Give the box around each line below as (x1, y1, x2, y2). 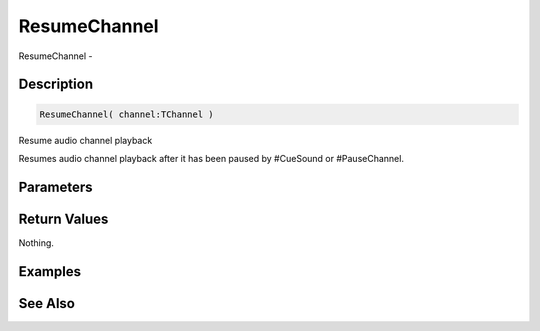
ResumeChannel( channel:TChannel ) (39, 108, 214, 120)
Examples (18, 263, 82, 280)
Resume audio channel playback (18, 134, 153, 146)
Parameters (18, 178, 93, 195)
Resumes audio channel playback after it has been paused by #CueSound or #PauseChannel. (18, 152, 405, 164)
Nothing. (18, 236, 55, 249)
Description (18, 76, 94, 93)
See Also (18, 295, 75, 312)
